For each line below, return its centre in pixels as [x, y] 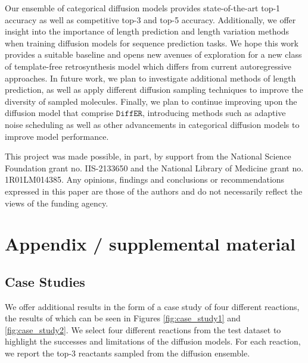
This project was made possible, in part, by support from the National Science [148, 156]
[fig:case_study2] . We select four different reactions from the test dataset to [143, 329]
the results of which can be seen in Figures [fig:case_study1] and [123, 318]
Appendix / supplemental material [150, 244]
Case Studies [45, 281]
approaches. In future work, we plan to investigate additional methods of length [150, 78]
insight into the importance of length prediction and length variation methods [147, 31]
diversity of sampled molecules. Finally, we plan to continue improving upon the [151, 101]
